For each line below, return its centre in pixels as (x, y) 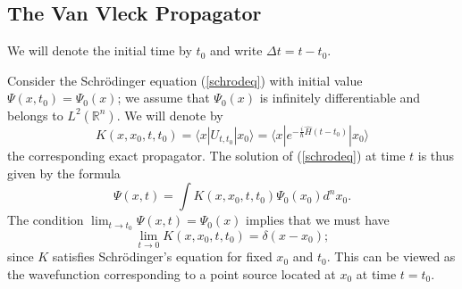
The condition (46, 220)
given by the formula (64, 173)
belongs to (35, 115)
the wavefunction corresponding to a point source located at (172, 273)
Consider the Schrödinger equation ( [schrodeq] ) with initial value (185, 80)
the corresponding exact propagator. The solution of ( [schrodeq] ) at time (206, 155)
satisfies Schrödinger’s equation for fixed (162, 256)
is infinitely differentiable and (340, 98)
